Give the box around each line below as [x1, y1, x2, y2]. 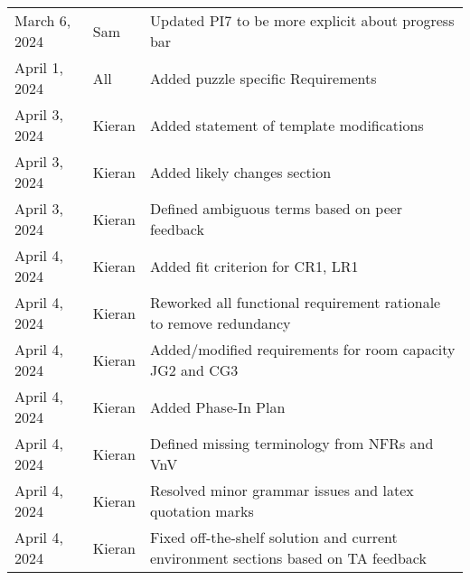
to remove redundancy [149, 313, 291, 333]
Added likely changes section [149, 161, 332, 182]
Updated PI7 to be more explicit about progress [149, 10, 455, 31]
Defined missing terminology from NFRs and [149, 433, 434, 454]
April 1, [14, 57, 63, 78]
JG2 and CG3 [149, 360, 239, 380]
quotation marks [149, 500, 254, 521]
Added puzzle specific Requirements [149, 67, 377, 89]
